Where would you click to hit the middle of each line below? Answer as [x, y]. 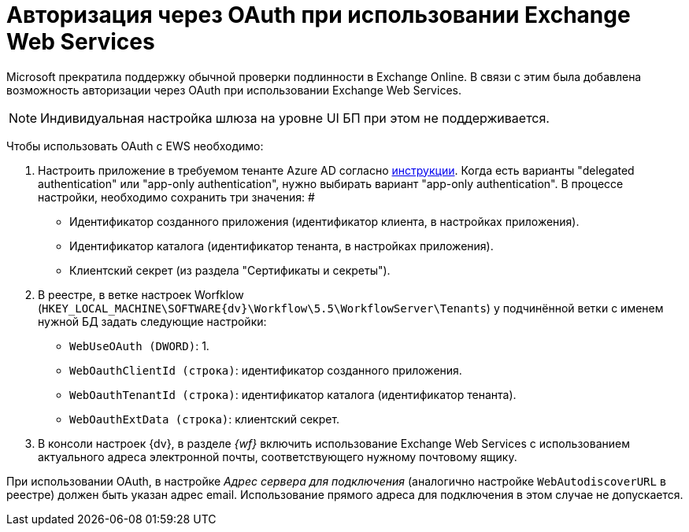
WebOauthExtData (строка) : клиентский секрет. [205, 419]
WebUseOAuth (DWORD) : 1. [139, 345]
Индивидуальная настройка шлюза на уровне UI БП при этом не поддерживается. [295, 118]
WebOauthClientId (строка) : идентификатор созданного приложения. [266, 370]
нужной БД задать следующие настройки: [152, 321]
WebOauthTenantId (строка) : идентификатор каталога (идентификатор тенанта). [293, 394]
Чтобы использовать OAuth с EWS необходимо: [135, 146]
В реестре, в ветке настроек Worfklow [141, 294]
